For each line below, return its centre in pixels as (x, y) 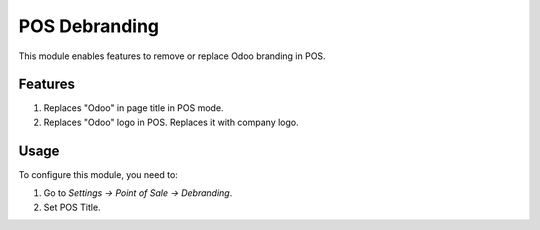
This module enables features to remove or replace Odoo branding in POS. (172, 56)
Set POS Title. (72, 207)
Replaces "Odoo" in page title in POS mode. (133, 108)
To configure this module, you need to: (98, 174)
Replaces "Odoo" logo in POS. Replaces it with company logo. (171, 122)
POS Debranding (89, 26)
